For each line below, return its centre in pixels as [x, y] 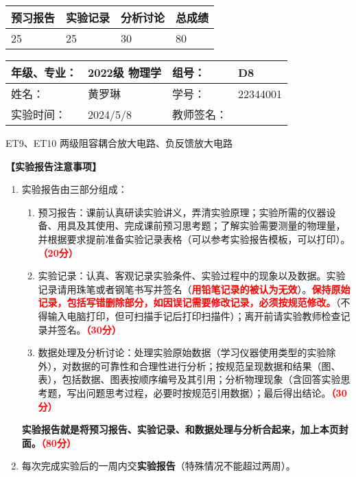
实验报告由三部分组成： [74, 189]
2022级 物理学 [124, 72]
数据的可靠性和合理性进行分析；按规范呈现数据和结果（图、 [206, 365]
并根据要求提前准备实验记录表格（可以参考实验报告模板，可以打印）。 [194, 238]
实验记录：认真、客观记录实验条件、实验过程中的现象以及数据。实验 [192, 276]
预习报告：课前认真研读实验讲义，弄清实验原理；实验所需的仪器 [182, 212]
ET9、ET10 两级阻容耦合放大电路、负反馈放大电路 [119, 143]
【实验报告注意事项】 [54, 166]
